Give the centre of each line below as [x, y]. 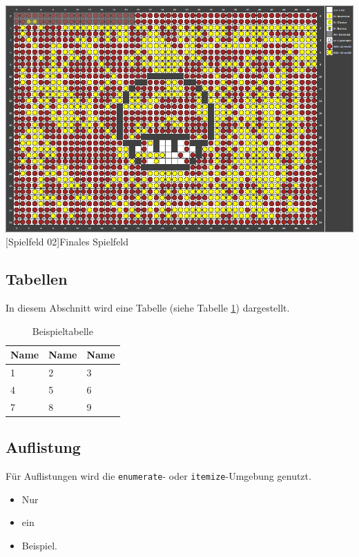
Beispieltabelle [62, 331]
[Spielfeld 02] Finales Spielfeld [67, 242]
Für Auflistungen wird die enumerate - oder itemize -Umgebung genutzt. [158, 475]
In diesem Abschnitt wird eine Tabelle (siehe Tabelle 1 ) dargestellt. [148, 307]
